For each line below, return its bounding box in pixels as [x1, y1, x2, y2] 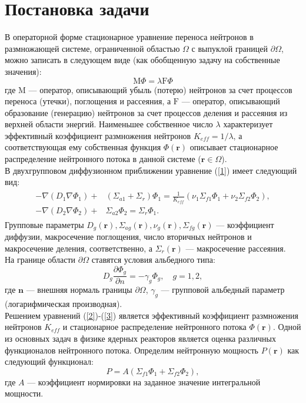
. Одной [272, 321, 301, 333]
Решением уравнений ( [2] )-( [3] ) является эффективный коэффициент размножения [5, 309, 299, 321]
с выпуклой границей [191, 42, 268, 54]
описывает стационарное [189, 141, 278, 153]
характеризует [223, 118, 273, 130]
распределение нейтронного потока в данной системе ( [5, 153, 201, 165]
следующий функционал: [5, 355, 94, 368]
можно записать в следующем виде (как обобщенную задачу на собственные [5, 54, 280, 66]
